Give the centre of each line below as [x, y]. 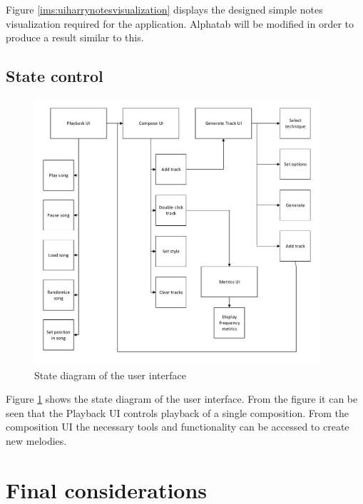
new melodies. [36, 441]
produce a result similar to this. [75, 37]
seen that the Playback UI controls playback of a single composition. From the [178, 412]
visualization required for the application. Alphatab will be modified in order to [180, 23]
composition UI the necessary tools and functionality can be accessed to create [178, 427]
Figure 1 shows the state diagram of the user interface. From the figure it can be [182, 399]
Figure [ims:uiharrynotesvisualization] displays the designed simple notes [164, 9]
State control [55, 76]
